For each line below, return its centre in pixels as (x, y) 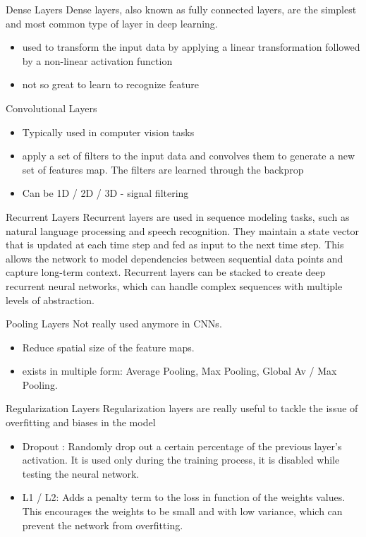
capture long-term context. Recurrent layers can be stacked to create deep (166, 272)
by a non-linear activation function (97, 60)
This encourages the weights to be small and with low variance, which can (182, 511)
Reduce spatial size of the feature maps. (108, 347)
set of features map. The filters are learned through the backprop (163, 169)
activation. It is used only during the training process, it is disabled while (181, 460)
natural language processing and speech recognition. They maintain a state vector (182, 230)
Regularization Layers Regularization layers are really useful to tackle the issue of (182, 408)
